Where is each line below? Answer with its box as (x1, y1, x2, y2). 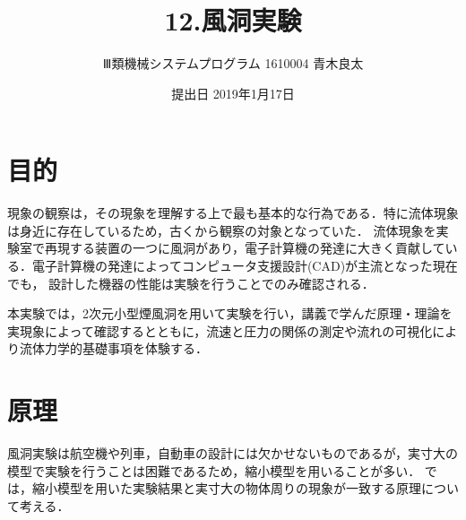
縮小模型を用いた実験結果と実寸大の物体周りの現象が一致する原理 (31, 479, 421, 498)
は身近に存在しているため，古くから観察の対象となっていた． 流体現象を (7, 221, 436, 239)
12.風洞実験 (164, 2, 302, 39)
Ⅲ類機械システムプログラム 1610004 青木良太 (102, 54, 364, 73)
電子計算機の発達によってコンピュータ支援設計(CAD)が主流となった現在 (31, 256, 458, 275)
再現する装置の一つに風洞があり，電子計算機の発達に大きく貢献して (44, 238, 445, 257)
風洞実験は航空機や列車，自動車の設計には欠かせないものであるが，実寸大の (7, 444, 459, 463)
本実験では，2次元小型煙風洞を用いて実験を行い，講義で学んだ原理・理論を (7, 304, 453, 323)
